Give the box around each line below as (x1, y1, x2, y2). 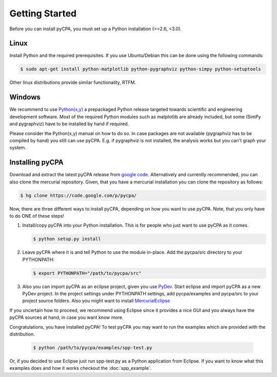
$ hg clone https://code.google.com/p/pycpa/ (20, 193, 137, 198)
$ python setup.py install (33, 236, 101, 242)
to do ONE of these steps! (9, 213, 64, 219)
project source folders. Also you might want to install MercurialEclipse (22, 298, 170, 304)
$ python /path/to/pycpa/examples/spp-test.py (33, 345, 152, 350)
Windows (9, 93, 41, 102)
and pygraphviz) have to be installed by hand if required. (9, 121, 129, 127)
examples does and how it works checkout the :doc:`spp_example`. (9, 365, 152, 371)
